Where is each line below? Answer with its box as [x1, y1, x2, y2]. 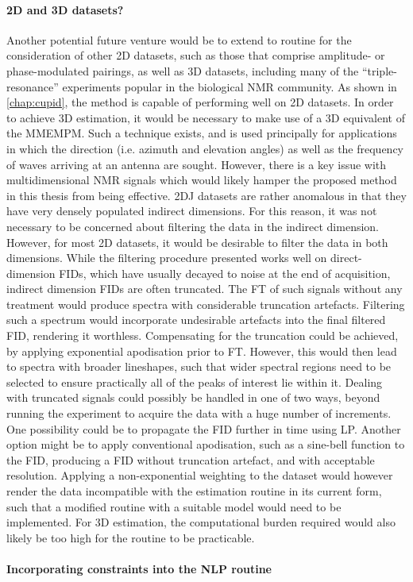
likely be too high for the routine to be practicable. [6, 529, 255, 545]
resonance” [6, 78, 59, 94]
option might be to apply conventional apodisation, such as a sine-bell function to [6, 436, 405, 453]
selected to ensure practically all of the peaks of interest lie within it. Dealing [6, 373, 383, 390]
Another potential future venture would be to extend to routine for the [6, 31, 352, 48]
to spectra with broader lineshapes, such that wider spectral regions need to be [6, 358, 392, 375]
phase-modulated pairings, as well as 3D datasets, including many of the [6, 62, 359, 79]
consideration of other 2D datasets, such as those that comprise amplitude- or [6, 47, 385, 64]
